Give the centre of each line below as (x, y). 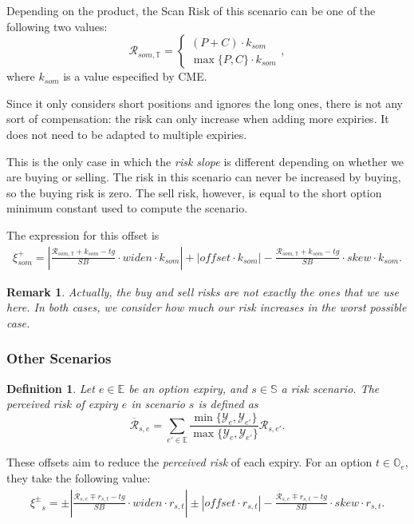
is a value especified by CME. (135, 76)
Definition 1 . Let (51, 388)
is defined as (228, 404)
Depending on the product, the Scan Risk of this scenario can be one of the (191, 10)
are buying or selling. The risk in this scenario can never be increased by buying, (204, 177)
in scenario (158, 404)
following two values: (57, 26)
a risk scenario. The (330, 388)
